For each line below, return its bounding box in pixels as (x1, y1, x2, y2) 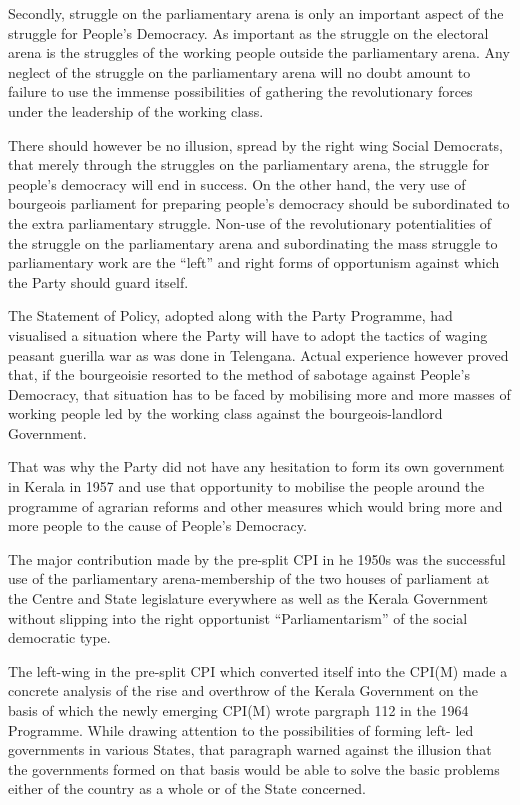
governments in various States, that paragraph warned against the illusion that (8, 739, 492, 760)
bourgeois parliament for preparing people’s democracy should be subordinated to (8, 193, 510, 214)
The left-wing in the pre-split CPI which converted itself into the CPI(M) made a (8, 660, 508, 681)
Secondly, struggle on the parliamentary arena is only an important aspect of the (8, 3, 504, 23)
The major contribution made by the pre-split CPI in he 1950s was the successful (8, 548, 506, 569)
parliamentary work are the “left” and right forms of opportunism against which (8, 252, 500, 273)
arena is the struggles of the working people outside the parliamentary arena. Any (8, 42, 510, 63)
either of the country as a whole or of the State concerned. (8, 778, 366, 799)
